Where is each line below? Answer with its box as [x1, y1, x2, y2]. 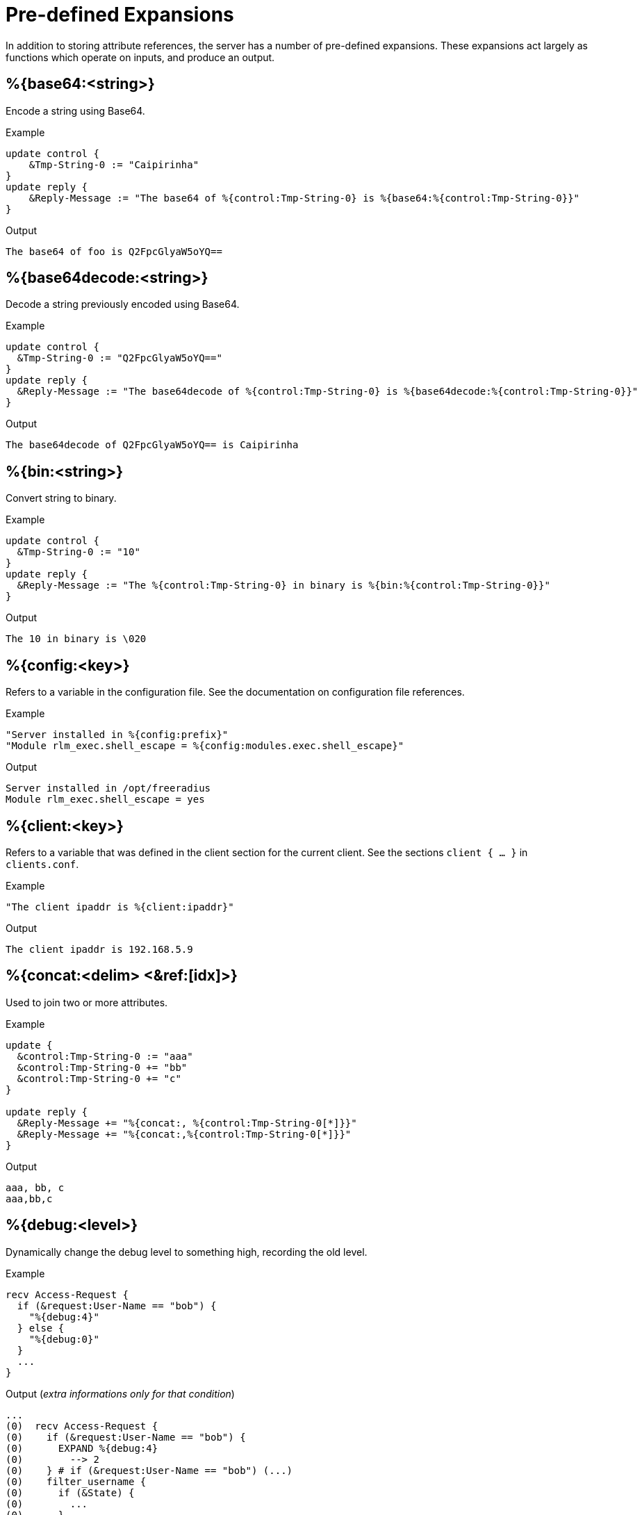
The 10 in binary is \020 [6, 633, 147, 645]
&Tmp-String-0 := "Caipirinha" [28, 158, 199, 170]
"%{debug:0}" [28, 1333, 99, 1345]
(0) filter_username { [6, 1475, 147, 1487]
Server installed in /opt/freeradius [6, 783, 211, 794]
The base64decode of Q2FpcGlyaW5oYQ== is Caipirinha [6, 439, 299, 451]
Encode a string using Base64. [6, 104, 145, 117]
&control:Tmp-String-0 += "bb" [17, 1061, 188, 1073]
